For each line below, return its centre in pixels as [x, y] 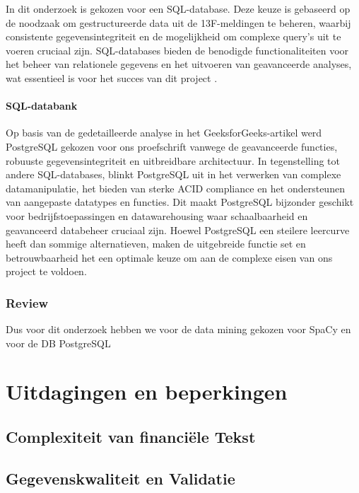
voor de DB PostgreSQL [58, 343]
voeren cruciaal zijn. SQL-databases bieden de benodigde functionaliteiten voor [177, 50]
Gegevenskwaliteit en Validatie [120, 478]
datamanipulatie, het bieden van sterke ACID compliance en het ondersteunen [175, 188]
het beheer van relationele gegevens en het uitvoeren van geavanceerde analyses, [179, 64]
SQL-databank [42, 106]
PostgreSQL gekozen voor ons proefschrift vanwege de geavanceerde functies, [172, 146]
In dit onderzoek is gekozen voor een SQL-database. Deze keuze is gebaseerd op [178, 8]
